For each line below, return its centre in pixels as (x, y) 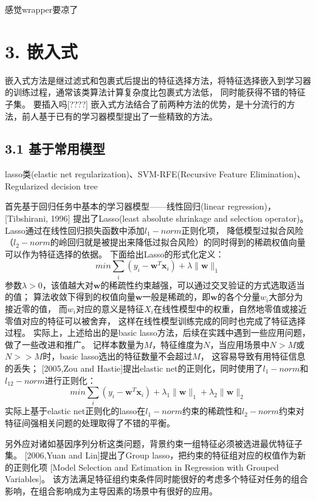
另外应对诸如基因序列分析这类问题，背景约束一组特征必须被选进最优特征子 (154, 443)
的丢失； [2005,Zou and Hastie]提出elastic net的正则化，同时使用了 (134, 368)
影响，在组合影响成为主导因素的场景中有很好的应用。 (111, 491)
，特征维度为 (178, 344)
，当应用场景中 (240, 344)
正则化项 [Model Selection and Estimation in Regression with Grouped (146, 467)
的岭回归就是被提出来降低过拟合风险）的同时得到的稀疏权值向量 (178, 242)
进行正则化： (70, 380)
